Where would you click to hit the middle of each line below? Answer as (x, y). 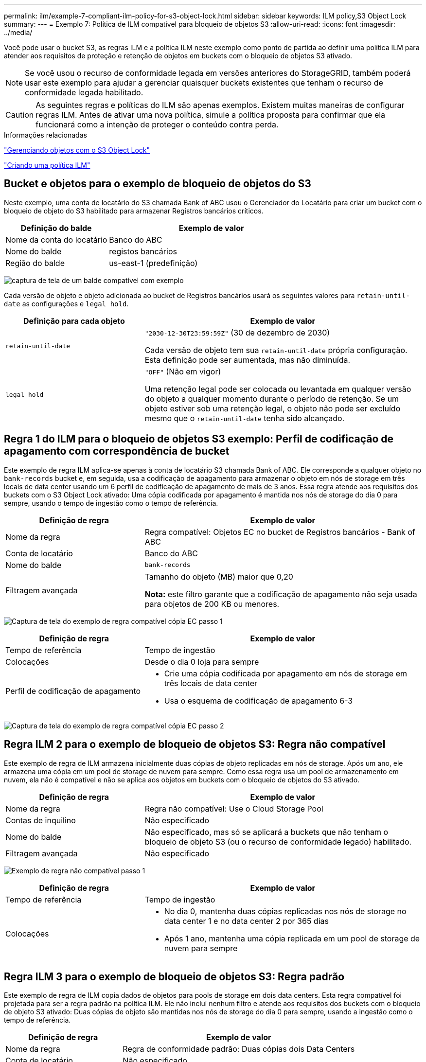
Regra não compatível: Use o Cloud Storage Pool (234, 808)
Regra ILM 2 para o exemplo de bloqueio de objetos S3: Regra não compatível (195, 744)
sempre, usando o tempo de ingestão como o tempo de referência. (111, 503)
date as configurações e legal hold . (66, 303)
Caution (20, 115)
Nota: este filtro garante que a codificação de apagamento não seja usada (281, 594)
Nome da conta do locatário (56, 239)
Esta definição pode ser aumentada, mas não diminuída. (248, 360)
